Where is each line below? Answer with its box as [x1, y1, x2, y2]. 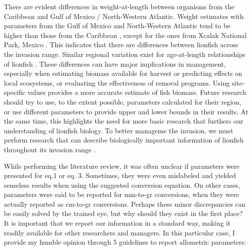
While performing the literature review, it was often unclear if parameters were [4, 161, 240, 171]
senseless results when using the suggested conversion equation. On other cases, [4, 179, 240, 190]
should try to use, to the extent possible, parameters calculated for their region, [4, 96, 241, 107]
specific [4, 87, 26, 97]
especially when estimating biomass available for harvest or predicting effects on [4, 68, 242, 78]
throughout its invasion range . [4, 144, 96, 154]
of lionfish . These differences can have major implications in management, [4, 58, 226, 69]
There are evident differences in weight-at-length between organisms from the [4, 1, 234, 11]
